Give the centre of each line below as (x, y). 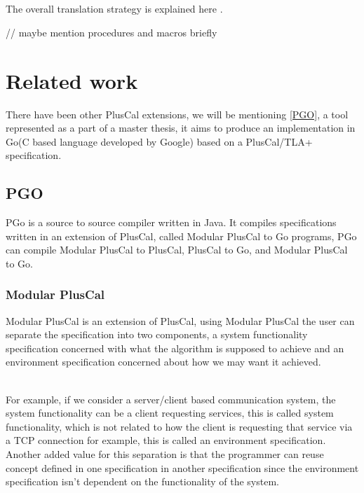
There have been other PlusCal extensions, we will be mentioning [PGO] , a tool (177, 114)
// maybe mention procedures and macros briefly (112, 32)
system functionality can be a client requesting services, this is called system (170, 413)
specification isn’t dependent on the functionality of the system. (142, 481)
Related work (72, 80)
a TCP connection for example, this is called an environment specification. (166, 440)
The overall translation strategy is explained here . (114, 9)
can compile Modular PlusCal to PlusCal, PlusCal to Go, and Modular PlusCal (177, 250)
